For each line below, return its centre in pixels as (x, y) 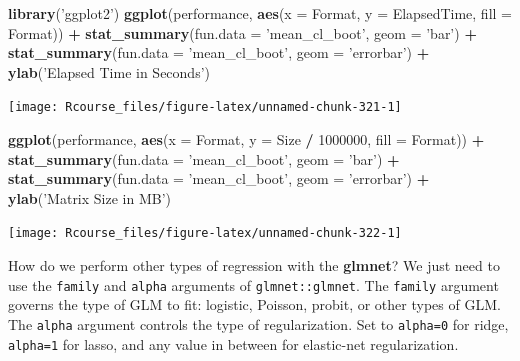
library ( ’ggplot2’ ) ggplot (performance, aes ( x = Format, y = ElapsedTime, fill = (260, 13)
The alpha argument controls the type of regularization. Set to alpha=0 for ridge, (258, 323)
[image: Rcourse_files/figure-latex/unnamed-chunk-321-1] (205, 107)
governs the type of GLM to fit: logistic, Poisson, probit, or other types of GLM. (254, 304)
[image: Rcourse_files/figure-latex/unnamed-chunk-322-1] (205, 233)
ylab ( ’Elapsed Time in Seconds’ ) (109, 71)
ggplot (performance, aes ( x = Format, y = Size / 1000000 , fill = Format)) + (246, 139)
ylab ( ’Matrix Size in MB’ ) (90, 197)
